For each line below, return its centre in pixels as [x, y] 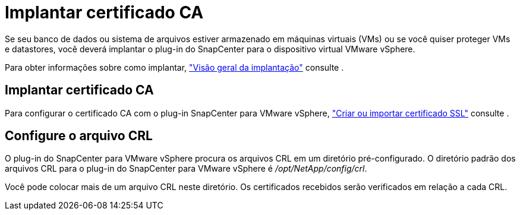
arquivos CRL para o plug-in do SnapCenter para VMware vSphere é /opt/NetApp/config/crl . [186, 169]
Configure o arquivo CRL [79, 136]
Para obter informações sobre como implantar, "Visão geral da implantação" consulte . [174, 67]
